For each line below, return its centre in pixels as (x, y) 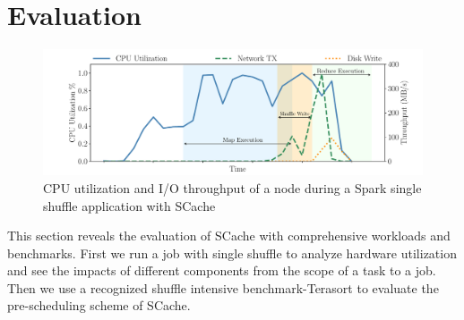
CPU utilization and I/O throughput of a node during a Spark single (232, 187)
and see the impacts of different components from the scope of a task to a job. (222, 270)
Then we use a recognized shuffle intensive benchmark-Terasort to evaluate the (223, 287)
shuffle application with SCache (129, 205)
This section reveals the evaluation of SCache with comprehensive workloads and (229, 236)
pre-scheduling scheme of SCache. (99, 305)
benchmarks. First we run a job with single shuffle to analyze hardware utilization (232, 253)
